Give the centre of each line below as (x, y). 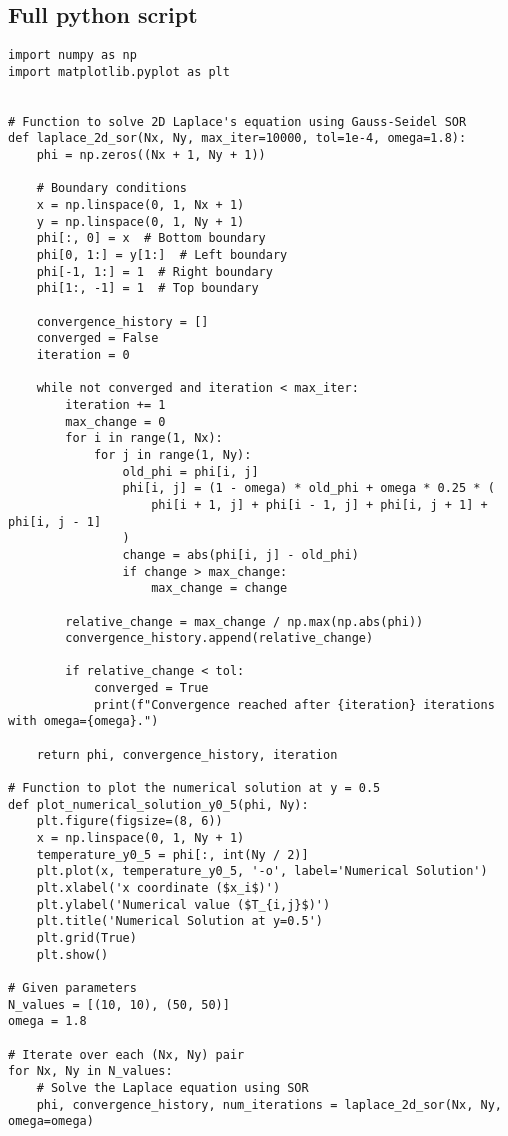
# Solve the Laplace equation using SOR (172, 1087)
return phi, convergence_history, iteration (187, 754)
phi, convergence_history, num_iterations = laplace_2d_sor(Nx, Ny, (269, 1104)
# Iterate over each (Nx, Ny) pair (126, 1054)
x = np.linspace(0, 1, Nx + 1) (140, 205)
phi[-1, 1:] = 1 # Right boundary (154, 271)
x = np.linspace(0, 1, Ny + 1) (140, 838)
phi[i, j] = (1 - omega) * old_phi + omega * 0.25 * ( (308, 488)
